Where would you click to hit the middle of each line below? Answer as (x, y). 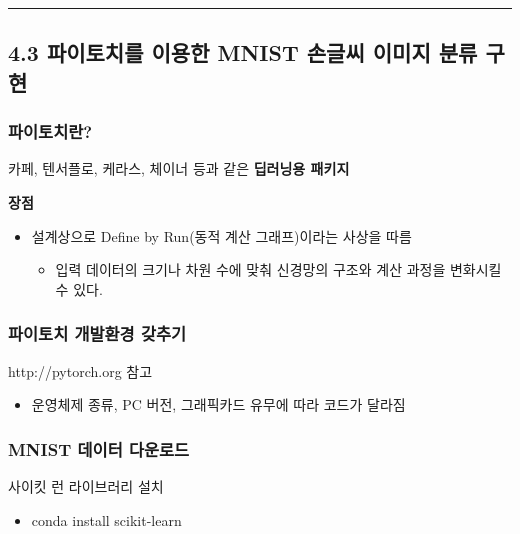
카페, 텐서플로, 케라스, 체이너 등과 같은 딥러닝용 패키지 (179, 168)
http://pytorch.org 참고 (80, 370)
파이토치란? (50, 131)
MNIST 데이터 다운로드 (99, 448)
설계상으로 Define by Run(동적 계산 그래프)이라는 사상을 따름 (221, 235)
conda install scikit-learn (106, 519)
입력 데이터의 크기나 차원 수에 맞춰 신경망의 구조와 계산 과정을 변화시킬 (278, 269)
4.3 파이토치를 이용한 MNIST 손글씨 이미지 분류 (243, 52)
